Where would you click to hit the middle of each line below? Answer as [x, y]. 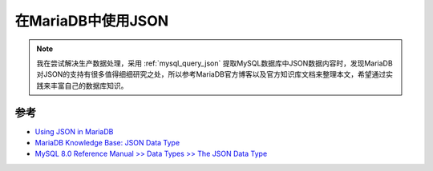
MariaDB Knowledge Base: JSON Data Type [107, 143]
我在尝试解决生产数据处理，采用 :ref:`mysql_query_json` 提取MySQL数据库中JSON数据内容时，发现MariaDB [214, 63]
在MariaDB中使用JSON [92, 21]
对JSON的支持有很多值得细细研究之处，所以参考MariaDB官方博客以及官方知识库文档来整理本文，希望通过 [211, 74]
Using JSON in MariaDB [74, 131]
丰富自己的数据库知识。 [89, 85]
